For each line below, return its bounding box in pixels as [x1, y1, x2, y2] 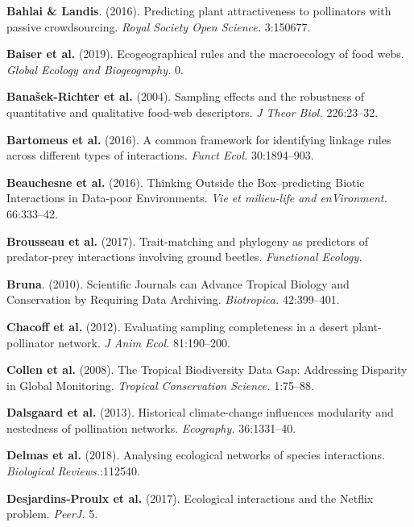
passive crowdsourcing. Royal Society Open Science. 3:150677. [6, 18, 311, 35]
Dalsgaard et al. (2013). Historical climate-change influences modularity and [6, 404, 394, 421]
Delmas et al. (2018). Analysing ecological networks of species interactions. [6, 446, 385, 463]
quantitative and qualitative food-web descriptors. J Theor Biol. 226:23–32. [6, 103, 379, 120]
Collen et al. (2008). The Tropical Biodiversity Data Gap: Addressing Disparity [6, 361, 408, 378]
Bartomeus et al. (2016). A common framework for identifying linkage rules [6, 131, 391, 147]
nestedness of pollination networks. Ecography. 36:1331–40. [6, 419, 296, 436]
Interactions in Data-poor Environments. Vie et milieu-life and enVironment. [6, 189, 387, 206]
